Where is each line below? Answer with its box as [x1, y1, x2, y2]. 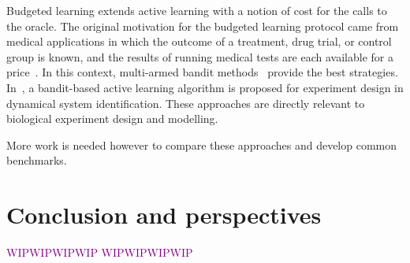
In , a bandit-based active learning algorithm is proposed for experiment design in [6, 79, 404, 95]
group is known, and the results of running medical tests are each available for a [6, 48, 393, 65]
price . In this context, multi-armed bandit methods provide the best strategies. [6, 64, 398, 80]
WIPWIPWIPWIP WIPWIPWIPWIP [6, 244, 193, 261]
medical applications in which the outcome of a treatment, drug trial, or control [6, 33, 392, 50]
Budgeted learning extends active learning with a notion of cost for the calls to [6, 2, 387, 18]
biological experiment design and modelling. [6, 110, 218, 127]
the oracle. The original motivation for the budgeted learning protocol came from [6, 17, 399, 34]
